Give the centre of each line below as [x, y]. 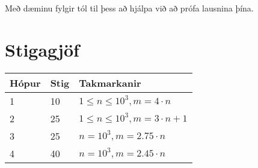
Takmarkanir [110, 82]
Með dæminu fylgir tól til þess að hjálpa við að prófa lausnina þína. [129, 8]
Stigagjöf [42, 49]
